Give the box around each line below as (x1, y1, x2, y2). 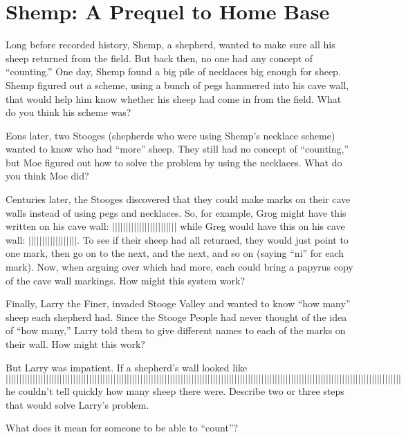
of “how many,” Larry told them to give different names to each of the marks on (6, 323, 346, 338)
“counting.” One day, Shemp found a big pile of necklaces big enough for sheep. (6, 64, 341, 79)
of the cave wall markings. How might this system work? (6, 273, 246, 287)
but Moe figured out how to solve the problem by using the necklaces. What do (6, 155, 342, 169)
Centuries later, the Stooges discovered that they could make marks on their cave (6, 192, 351, 206)
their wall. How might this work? (6, 337, 145, 351)
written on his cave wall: (6, 219, 109, 233)
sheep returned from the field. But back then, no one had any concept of (6, 50, 313, 65)
